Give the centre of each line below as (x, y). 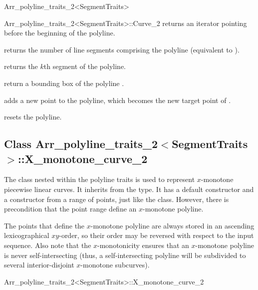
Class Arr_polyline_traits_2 (81, 144)
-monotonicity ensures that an (143, 245)
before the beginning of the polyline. (60, 33)
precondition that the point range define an (70, 209)
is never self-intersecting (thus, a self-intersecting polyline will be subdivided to (125, 255)
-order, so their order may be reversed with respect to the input (156, 235)
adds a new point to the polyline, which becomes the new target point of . (118, 100)
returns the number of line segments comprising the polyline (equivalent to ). (122, 49)
